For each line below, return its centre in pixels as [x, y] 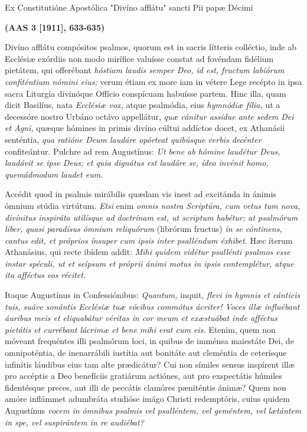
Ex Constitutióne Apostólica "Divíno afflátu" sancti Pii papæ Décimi [129, 7]
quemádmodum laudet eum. [54, 174]
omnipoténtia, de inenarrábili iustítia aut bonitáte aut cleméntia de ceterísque [146, 353]
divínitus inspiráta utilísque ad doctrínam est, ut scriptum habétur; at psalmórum [151, 217]
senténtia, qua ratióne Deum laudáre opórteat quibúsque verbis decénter [133, 139]
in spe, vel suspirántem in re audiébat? [74, 422]
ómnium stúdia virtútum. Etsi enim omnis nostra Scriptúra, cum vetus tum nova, [153, 205]
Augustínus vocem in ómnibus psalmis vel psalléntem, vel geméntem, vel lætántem [153, 410]
